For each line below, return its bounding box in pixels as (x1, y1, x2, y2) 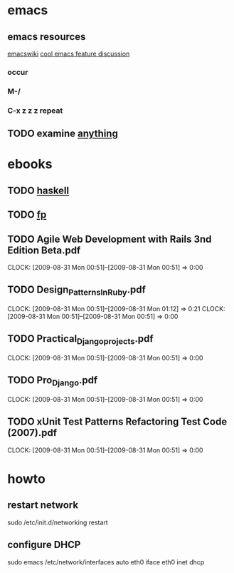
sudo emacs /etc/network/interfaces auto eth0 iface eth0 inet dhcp (7, 557, 205, 566)
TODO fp (7, 209, 47, 221)
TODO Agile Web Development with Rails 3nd (7, 233, 212, 245)
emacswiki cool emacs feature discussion (7, 49, 130, 58)
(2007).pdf (7, 427, 58, 439)
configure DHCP (7, 539, 81, 551)
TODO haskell (7, 184, 70, 196)
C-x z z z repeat (7, 106, 63, 116)
